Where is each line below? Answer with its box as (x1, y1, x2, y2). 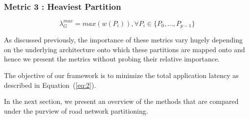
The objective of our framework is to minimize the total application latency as (4, 70, 239, 80)
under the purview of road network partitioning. (4, 105, 148, 116)
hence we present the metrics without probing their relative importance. (4, 54, 220, 64)
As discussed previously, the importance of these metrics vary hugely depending (4, 35, 243, 45)
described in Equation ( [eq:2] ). (4, 79, 96, 90)
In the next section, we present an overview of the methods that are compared (4, 96, 239, 106)
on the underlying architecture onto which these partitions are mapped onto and (4, 44, 245, 54)
